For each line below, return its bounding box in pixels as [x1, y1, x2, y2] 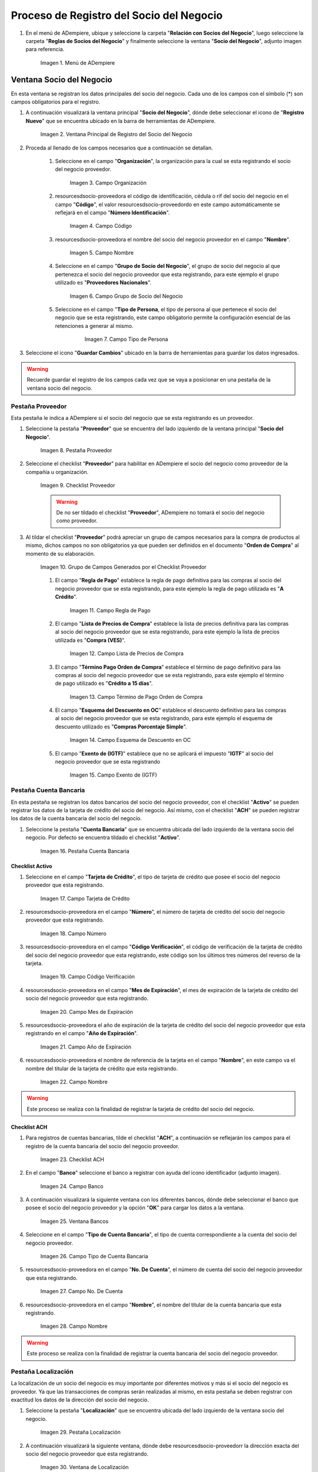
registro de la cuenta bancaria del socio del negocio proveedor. [25, 1142, 180, 1149]
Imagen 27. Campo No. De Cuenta [40, 1288, 123, 1295]
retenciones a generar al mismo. [55, 322, 134, 329]
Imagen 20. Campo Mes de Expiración [40, 1008, 134, 1015]
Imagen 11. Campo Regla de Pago [69, 606, 151, 614]
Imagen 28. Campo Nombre [40, 1322, 108, 1330]
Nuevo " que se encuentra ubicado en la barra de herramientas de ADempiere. [25, 117, 216, 124]
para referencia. [25, 46, 65, 53]
